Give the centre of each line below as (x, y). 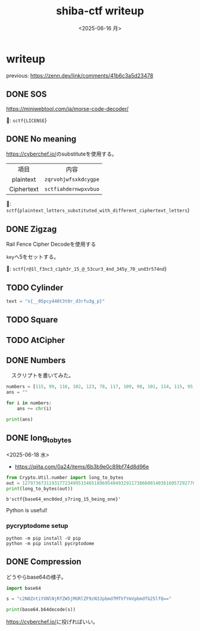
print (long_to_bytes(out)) (40, 488)
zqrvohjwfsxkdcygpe (72, 180)
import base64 (24, 588)
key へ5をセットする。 (33, 257)
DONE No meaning (41, 139)
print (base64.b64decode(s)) (41, 610)
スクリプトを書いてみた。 (43, 375)
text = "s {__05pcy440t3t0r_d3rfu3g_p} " (56, 301)
